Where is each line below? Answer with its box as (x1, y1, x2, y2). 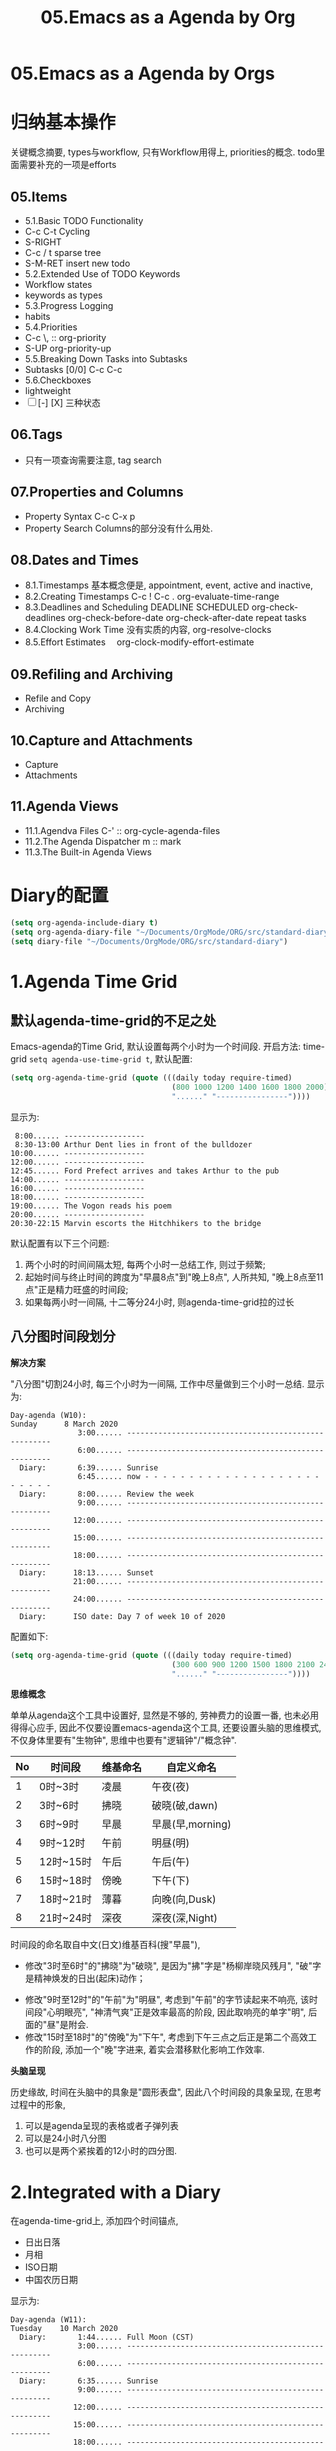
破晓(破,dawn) (151, 1799, 219, 1813)
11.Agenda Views (10, 798, 119, 815)
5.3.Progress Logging (24, 299, 114, 311)
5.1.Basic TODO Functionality (24, 214, 144, 226)
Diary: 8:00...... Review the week (19, 1489, 195, 1499)
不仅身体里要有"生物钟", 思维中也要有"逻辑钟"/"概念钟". (10, 1734, 237, 1746)
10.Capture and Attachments (10, 732, 193, 749)
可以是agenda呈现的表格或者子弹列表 (24, 2120, 180, 2132)
